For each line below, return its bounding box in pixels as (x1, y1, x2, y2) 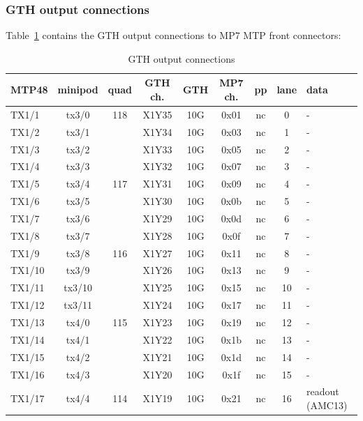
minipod (57, 82, 98, 97)
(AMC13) (306, 397, 348, 412)
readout (306, 384, 339, 399)
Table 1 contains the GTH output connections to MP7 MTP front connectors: (6, 28, 341, 43)
